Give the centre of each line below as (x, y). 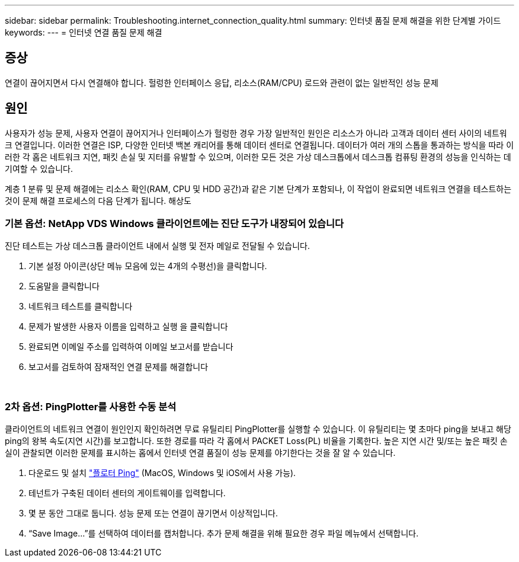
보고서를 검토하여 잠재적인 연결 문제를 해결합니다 (118, 367)
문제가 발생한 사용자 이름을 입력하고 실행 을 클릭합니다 (128, 327)
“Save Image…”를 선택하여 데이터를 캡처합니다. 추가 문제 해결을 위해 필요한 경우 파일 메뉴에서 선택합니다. (224, 534)
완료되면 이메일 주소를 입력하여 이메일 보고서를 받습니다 (131, 347)
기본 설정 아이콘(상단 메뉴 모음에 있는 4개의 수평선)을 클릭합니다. (148, 266)
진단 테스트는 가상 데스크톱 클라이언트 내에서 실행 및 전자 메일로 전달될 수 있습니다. (157, 246)
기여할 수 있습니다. (39, 168)
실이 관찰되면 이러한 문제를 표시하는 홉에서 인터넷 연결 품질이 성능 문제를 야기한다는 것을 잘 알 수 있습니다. (200, 453)
